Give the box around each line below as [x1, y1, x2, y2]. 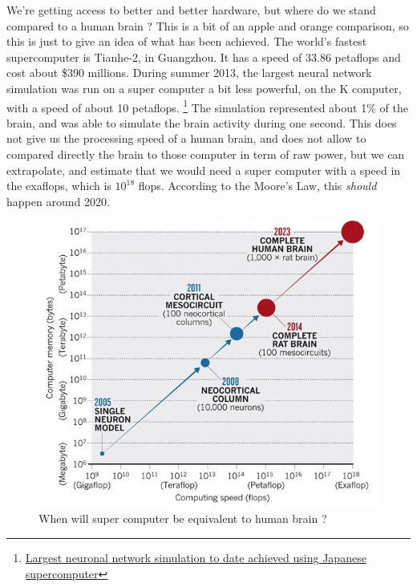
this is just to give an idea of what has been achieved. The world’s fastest [6, 33, 367, 50]
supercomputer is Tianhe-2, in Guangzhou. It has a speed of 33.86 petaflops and [6, 48, 401, 65]
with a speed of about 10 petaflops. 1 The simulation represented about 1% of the [6, 96, 408, 115]
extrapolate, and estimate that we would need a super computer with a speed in [6, 161, 401, 178]
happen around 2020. [6, 192, 110, 209]
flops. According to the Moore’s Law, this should [138, 177, 377, 194]
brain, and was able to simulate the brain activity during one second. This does [6, 114, 397, 131]
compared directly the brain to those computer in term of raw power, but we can [6, 146, 405, 162]
